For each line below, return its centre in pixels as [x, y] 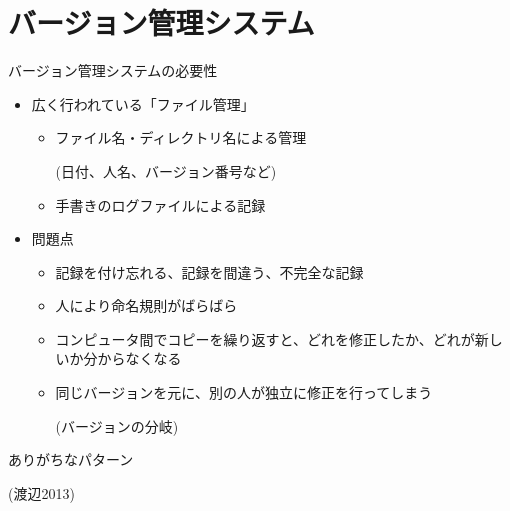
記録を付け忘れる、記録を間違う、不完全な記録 [209, 271]
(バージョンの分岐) [117, 425]
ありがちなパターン [71, 459]
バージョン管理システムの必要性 [113, 70]
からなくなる [139, 358]
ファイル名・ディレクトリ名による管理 [181, 137]
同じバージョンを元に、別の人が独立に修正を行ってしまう [244, 392]
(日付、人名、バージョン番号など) [166, 170]
